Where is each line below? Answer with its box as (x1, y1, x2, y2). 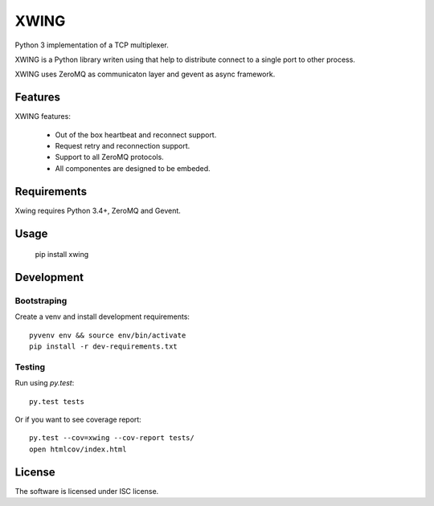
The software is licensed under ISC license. (14, 486, 159, 496)
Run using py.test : (14, 378, 75, 388)
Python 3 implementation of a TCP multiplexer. (14, 40, 169, 50)
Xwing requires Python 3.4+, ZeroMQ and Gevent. (14, 206, 181, 215)
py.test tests (29, 397, 84, 406)
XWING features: (14, 112, 72, 121)
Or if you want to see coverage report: (14, 414, 142, 424)
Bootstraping (14, 295, 68, 306)
